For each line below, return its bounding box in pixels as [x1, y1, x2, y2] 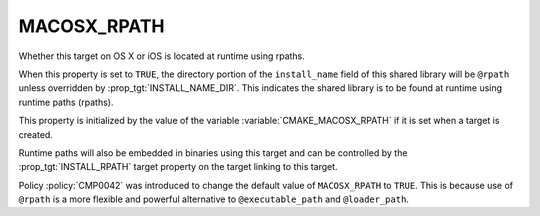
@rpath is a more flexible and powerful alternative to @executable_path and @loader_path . [18, 193, 410, 205]
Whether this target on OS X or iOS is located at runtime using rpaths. [18, 50, 305, 62]
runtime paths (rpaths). [18, 96, 114, 108]
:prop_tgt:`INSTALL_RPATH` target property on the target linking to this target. [18, 161, 339, 173]
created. [18, 128, 54, 140]
